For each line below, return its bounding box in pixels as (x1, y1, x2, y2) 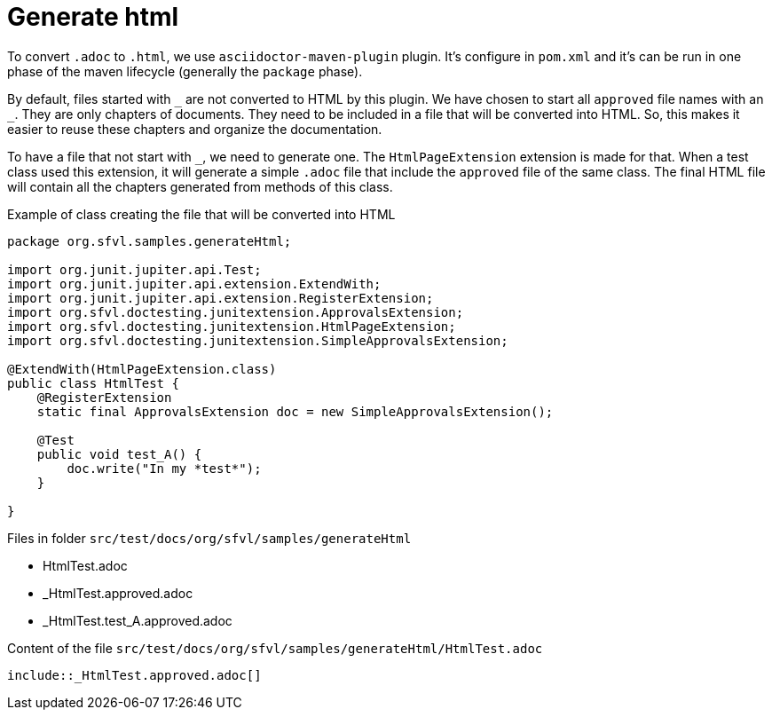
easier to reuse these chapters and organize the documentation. (7, 121, 382, 137)
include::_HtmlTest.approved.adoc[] (7, 667, 262, 682)
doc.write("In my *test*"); (67, 461, 262, 476)
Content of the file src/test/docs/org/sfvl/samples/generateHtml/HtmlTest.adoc (7, 640, 543, 656)
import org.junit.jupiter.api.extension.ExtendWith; (7, 276, 382, 291)
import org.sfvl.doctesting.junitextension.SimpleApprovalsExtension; (7, 333, 508, 348)
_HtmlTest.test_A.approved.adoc (43, 612, 232, 628)
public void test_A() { (36, 446, 202, 461)
